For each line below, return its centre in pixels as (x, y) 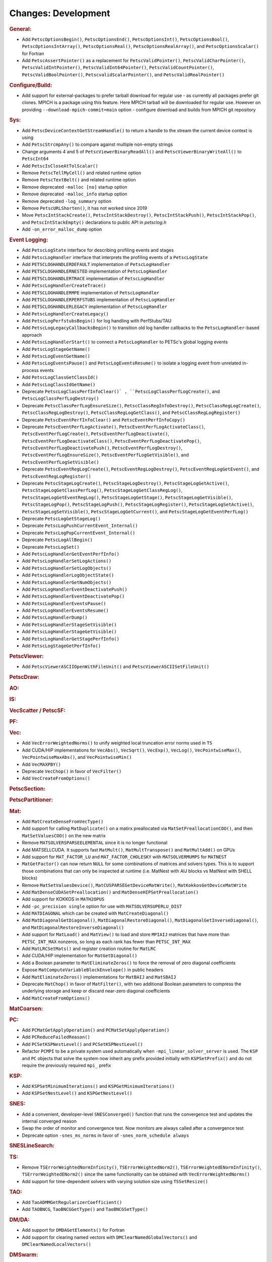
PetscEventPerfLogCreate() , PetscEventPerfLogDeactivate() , (96, 434)
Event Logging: (29, 240)
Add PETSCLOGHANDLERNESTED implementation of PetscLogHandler (95, 271)
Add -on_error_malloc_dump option (62, 229)
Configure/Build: (31, 85)
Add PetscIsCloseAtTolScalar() (60, 166)
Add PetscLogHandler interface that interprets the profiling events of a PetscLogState (115, 257)
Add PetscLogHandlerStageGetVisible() (69, 632)
